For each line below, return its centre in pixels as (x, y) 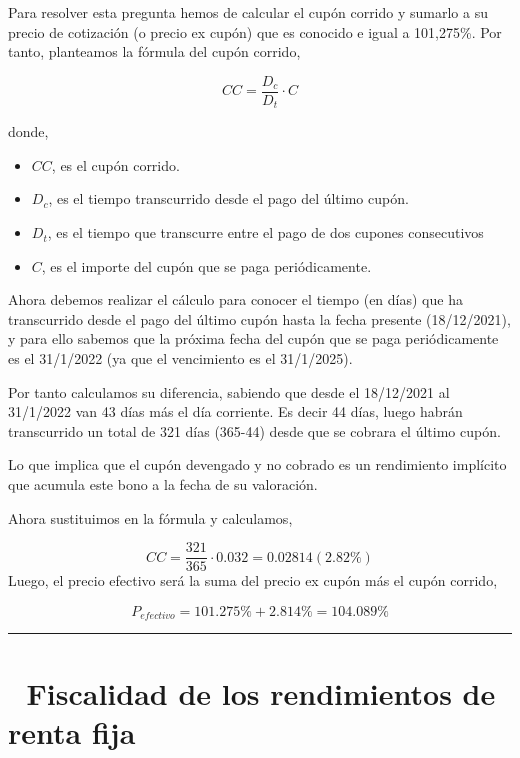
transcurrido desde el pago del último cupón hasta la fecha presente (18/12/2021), (259, 318)
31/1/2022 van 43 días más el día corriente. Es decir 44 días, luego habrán (235, 411)
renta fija (72, 731)
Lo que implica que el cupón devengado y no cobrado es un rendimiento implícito (257, 464)
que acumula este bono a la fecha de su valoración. (163, 484)
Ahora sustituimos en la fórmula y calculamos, (150, 517)
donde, (28, 131)
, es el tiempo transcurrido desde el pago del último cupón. (228, 198)
